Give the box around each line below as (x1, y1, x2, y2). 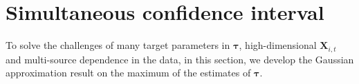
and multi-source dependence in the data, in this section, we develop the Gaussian (6, 52, 354, 66)
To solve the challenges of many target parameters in (6, 38, 230, 52)
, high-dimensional (239, 38, 317, 52)
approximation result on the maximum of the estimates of (6, 65, 251, 80)
